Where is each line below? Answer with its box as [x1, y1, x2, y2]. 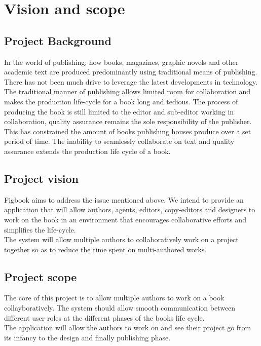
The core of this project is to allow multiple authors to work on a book [4, 292, 225, 303]
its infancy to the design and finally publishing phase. [4, 332, 171, 342]
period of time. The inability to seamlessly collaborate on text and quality [4, 136, 235, 146]
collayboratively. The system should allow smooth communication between [4, 302, 236, 313]
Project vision [4, 170, 79, 186]
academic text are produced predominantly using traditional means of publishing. [4, 66, 257, 77]
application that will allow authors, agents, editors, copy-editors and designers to [4, 204, 255, 215]
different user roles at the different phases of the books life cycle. [4, 312, 205, 323]
